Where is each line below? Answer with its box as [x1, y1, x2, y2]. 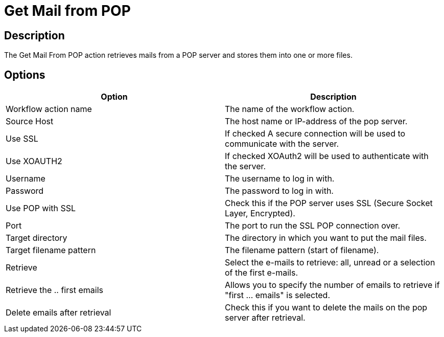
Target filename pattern [6, 245, 96, 256]
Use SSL [6, 133, 38, 144]
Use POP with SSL [6, 203, 76, 214]
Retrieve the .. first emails [6, 285, 103, 296]
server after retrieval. [225, 312, 306, 323]
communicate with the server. [225, 139, 339, 149]
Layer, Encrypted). [225, 208, 295, 219]
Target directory [6, 233, 67, 243]
